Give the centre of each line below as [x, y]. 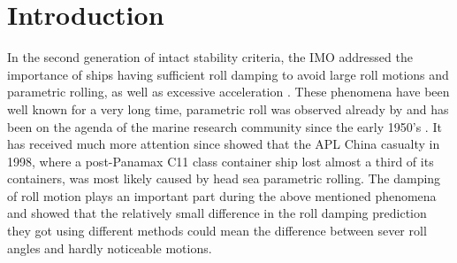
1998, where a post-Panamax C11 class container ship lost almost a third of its [221, 161]
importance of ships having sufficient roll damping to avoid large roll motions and [228, 74]
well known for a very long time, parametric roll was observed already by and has [228, 108]
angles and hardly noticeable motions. [110, 248]
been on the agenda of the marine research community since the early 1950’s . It [225, 126]
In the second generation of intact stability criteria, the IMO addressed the [210, 57]
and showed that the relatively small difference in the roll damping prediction [217, 213]
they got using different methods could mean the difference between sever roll [217, 231]
